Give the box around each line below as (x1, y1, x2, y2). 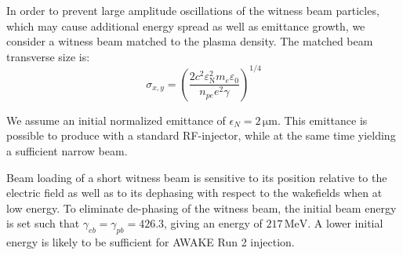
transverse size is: (6, 48, 90, 64)
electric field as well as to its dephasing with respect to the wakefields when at (6, 184, 383, 201)
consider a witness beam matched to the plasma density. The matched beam (6, 33, 373, 49)
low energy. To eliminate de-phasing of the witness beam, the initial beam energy (6, 199, 397, 216)
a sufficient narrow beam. (6, 143, 128, 159)
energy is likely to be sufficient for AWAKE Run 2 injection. (6, 234, 295, 250)
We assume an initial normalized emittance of (6, 111, 226, 128)
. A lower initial (307, 215, 383, 231)
